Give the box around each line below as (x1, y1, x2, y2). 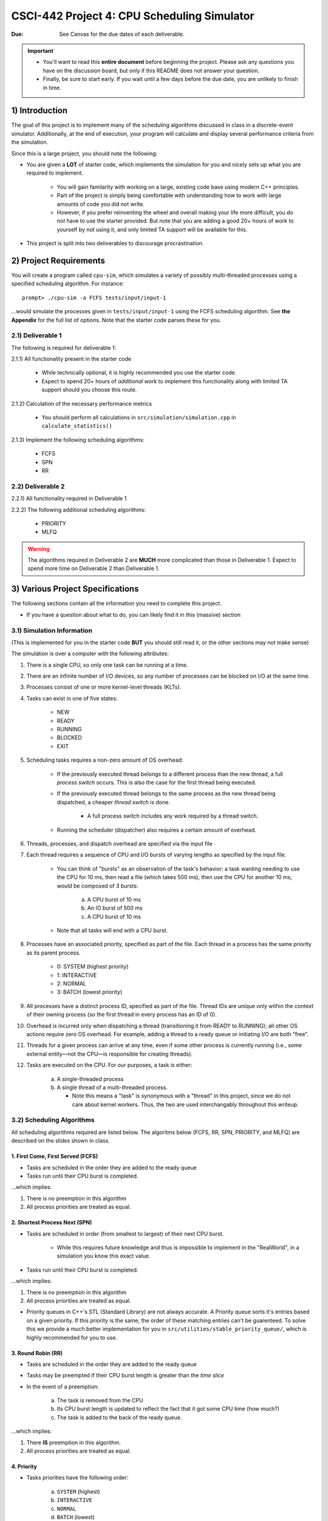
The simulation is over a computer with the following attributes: (11, 650, 169, 657)
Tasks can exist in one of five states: (26, 694, 118, 702)
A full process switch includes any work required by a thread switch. (87, 812, 258, 820)
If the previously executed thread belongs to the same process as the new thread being (56, 790, 276, 797)
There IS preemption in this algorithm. (26, 1439, 121, 1446)
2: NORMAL (56, 980, 86, 987)
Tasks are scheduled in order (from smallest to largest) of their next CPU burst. (26, 1230, 224, 1237)
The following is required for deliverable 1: (11, 344, 117, 351)
